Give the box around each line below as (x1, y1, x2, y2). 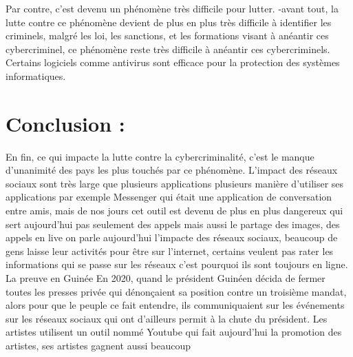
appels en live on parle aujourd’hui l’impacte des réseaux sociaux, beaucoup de (6, 230, 338, 245)
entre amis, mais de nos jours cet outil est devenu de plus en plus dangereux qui (6, 203, 343, 218)
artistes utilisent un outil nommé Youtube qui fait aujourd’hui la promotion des (6, 325, 342, 339)
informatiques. (6, 68, 66, 83)
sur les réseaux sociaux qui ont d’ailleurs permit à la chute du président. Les (6, 311, 328, 325)
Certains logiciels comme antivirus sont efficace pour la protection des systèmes (6, 55, 340, 70)
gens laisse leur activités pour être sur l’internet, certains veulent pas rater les (6, 243, 334, 258)
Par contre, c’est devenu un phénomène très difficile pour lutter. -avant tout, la (6, 1, 339, 15)
